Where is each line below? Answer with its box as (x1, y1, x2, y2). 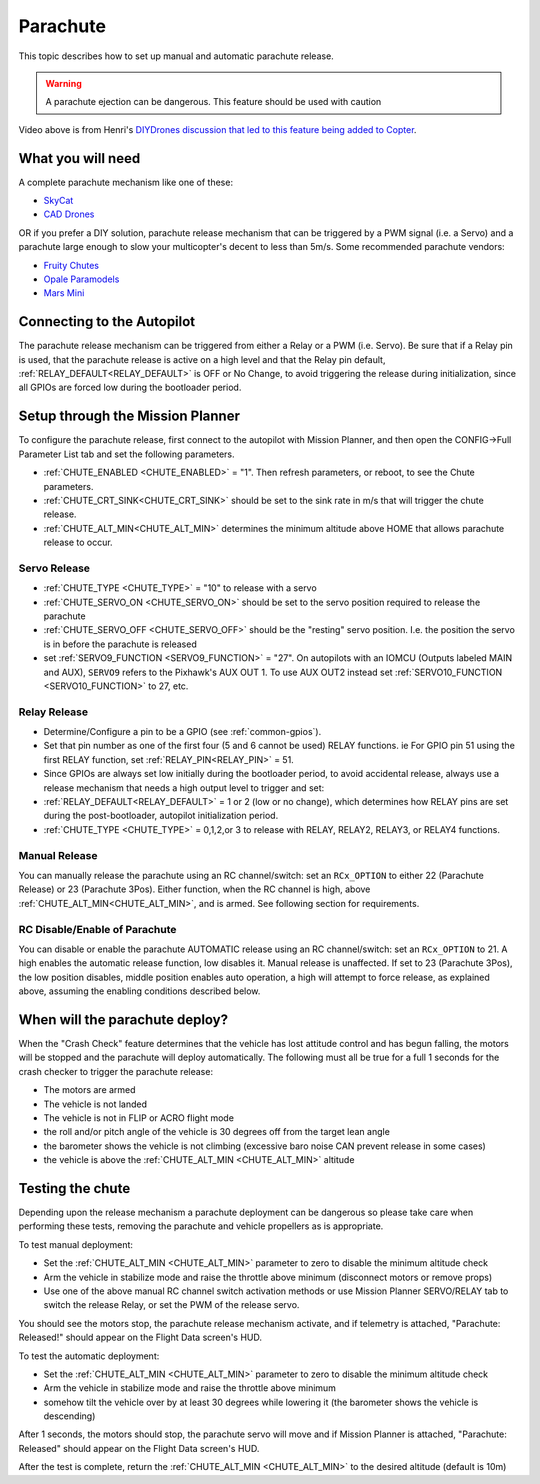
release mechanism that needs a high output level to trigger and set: (43, 781, 325, 794)
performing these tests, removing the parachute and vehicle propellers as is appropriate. (18, 1220, 384, 1232)
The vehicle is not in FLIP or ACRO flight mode (43, 1111, 235, 1124)
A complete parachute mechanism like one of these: (18, 176, 234, 188)
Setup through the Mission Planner (18, 408, 240, 425)
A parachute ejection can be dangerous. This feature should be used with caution (45, 96, 382, 108)
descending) (43, 1410, 96, 1422)
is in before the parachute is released (43, 638, 197, 650)
